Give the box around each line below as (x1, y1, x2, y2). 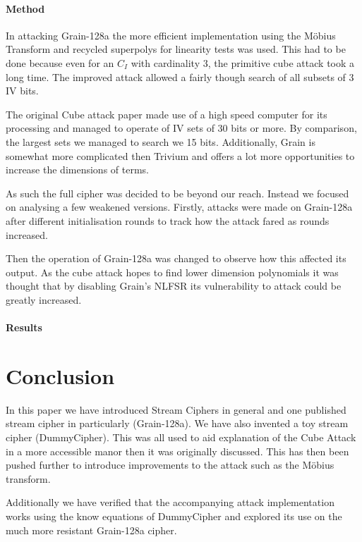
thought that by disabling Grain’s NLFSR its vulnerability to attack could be (6, 278, 342, 293)
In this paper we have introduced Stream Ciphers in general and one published (6, 402, 346, 417)
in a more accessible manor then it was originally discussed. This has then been (6, 443, 349, 458)
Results (6, 320, 42, 335)
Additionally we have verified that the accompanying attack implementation (6, 495, 334, 510)
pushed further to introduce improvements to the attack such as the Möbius (6, 457, 334, 472)
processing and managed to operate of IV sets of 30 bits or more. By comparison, (6, 121, 357, 135)
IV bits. (6, 83, 39, 98)
